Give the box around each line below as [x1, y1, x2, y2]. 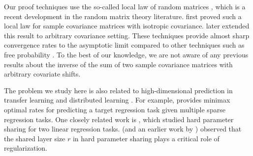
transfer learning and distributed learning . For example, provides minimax [4, 95, 230, 105]
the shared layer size [4, 133, 65, 143]
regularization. [4, 143, 47, 153]
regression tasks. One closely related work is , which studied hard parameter [4, 114, 234, 124]
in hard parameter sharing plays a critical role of [72, 133, 220, 143]
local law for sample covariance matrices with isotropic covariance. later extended [4, 21, 250, 31]
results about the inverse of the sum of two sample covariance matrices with [4, 59, 233, 69]
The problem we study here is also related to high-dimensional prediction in [4, 85, 233, 95]
